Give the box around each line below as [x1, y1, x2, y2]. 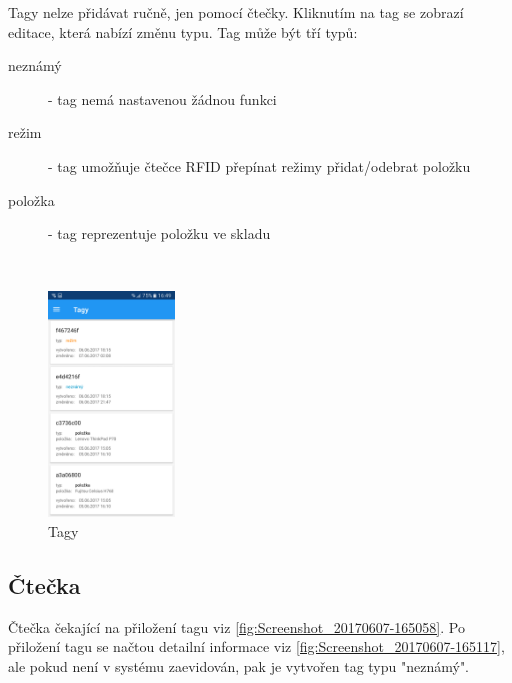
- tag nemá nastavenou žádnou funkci [48, 88, 277, 109]
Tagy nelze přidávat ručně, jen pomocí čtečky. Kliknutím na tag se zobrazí [8, 2, 464, 22]
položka [8, 189, 55, 210]
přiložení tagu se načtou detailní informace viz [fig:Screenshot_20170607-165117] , [8, 636, 505, 657]
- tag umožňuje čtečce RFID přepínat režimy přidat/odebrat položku [48, 155, 471, 176]
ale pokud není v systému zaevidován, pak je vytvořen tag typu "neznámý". [8, 656, 470, 677]
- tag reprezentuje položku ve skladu [48, 223, 271, 244]
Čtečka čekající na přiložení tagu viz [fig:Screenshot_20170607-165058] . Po [8, 616, 465, 637]
